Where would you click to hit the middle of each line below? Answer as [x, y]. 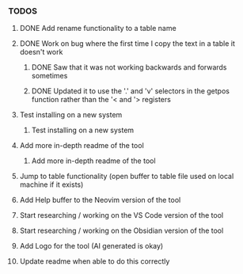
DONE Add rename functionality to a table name [98, 29]
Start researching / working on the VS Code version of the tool [121, 215]
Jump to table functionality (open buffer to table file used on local [127, 177]
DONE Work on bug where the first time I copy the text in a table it [127, 44]
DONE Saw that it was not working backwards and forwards [129, 67]
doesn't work [41, 52]
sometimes [49, 76]
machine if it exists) [51, 185]
